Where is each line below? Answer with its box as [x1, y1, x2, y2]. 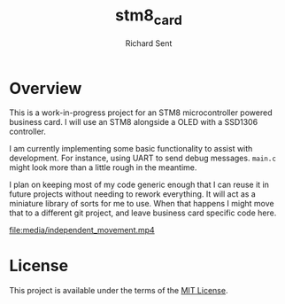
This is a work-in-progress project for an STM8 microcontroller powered [9, 107, 273, 118]
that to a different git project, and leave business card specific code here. [9, 207, 277, 218]
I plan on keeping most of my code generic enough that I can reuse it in [9, 179, 270, 191]
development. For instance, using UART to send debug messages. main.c [9, 152, 277, 164]
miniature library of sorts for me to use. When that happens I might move [9, 199, 274, 209]
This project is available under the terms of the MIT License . [9, 285, 228, 296]
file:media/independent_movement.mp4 [9, 225, 155, 236]
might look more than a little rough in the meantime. [9, 162, 197, 173]
